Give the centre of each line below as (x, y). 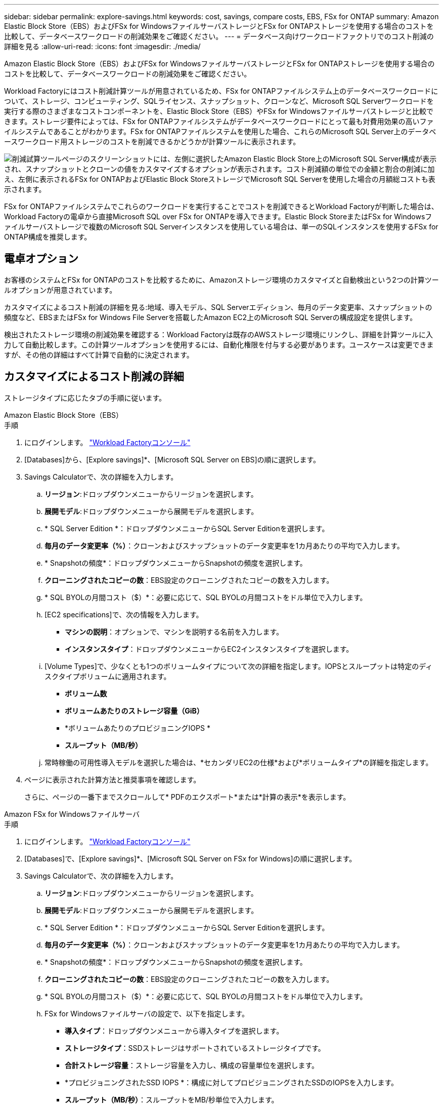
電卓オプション (41, 259)
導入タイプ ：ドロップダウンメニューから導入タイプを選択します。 (174, 1031)
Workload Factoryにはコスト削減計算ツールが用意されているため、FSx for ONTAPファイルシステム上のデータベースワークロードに (221, 91)
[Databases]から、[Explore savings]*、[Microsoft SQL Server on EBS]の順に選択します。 (172, 459)
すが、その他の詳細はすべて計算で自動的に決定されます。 (99, 354)
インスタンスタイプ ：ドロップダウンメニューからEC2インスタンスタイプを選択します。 (209, 649)
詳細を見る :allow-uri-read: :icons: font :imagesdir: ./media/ (102, 46)
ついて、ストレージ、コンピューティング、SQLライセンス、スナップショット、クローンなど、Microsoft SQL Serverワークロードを (219, 101)
